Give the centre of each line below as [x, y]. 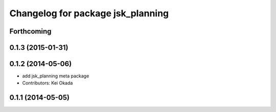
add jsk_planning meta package [56, 76]
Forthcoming [30, 31]
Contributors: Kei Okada [48, 83]
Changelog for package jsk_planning [89, 13]
